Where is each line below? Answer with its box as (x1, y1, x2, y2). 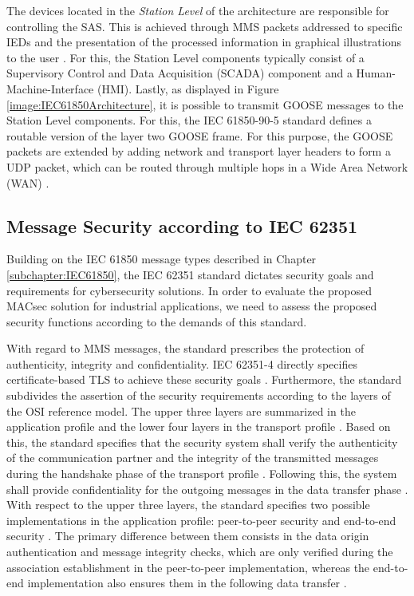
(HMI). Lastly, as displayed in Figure (97, 80, 279, 97)
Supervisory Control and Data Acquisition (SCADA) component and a (6, 65, 353, 81)
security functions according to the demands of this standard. (6, 313, 307, 330)
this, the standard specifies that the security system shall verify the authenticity (6, 433, 398, 450)
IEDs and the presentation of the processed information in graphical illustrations (6, 34, 401, 50)
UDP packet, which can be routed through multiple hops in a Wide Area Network (6, 158, 408, 175)
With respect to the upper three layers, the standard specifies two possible (6, 496, 370, 513)
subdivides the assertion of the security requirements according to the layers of (6, 387, 391, 404)
